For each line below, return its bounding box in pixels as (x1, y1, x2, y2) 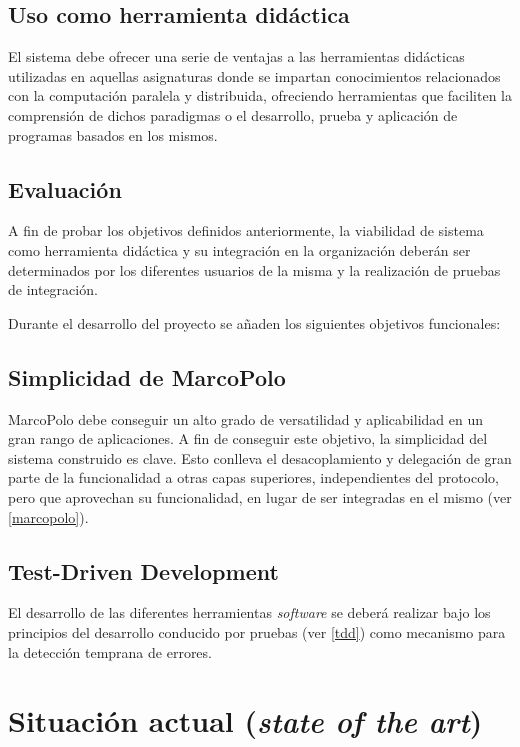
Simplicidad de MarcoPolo (8, 361, 286, 392)
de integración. (8, 279, 98, 300)
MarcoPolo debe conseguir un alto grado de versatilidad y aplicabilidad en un (8, 408, 484, 429)
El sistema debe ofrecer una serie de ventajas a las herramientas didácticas (8, 46, 465, 67)
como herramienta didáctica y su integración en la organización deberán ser (8, 239, 471, 260)
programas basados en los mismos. (8, 124, 218, 145)
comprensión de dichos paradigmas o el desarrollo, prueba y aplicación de (8, 104, 458, 125)
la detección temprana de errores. (8, 641, 212, 662)
